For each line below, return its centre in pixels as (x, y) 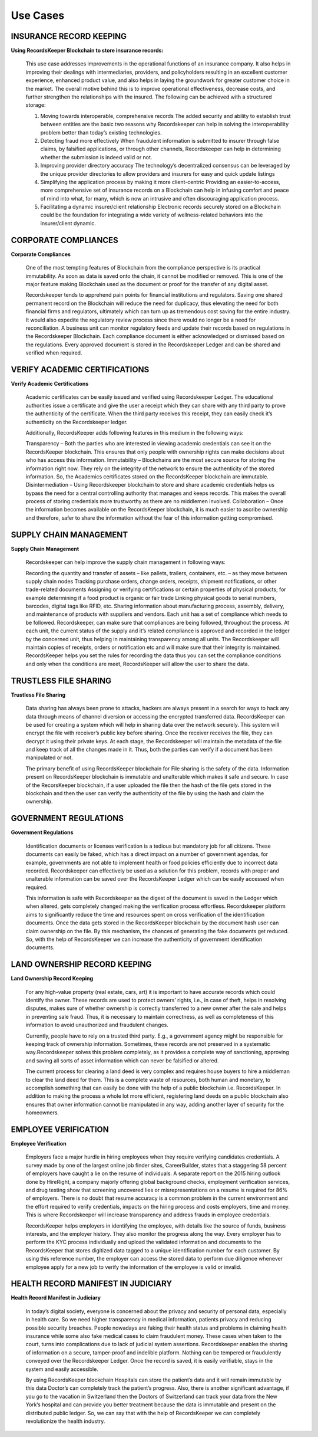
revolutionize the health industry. (65, 1421)
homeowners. (42, 1113)
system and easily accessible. (62, 1369)
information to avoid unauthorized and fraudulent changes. (97, 1025)
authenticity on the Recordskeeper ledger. (77, 422)
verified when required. (54, 353)
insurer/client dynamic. (68, 223)
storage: (36, 105)
